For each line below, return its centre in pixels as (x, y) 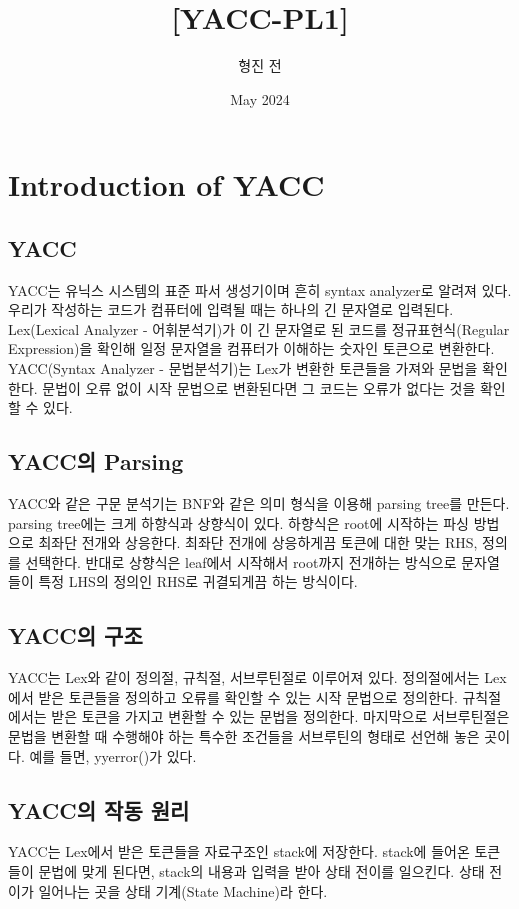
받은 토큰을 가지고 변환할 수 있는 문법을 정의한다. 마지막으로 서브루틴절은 (280, 716)
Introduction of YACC (166, 184)
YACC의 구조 (75, 635)
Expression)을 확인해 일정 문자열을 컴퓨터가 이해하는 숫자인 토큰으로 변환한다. (251, 348)
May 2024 (260, 98)
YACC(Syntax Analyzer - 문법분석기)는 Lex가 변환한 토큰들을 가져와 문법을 (243, 368)
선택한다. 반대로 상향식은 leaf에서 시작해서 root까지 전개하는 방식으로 (241, 561)
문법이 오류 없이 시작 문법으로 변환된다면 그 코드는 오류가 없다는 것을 (259, 387)
